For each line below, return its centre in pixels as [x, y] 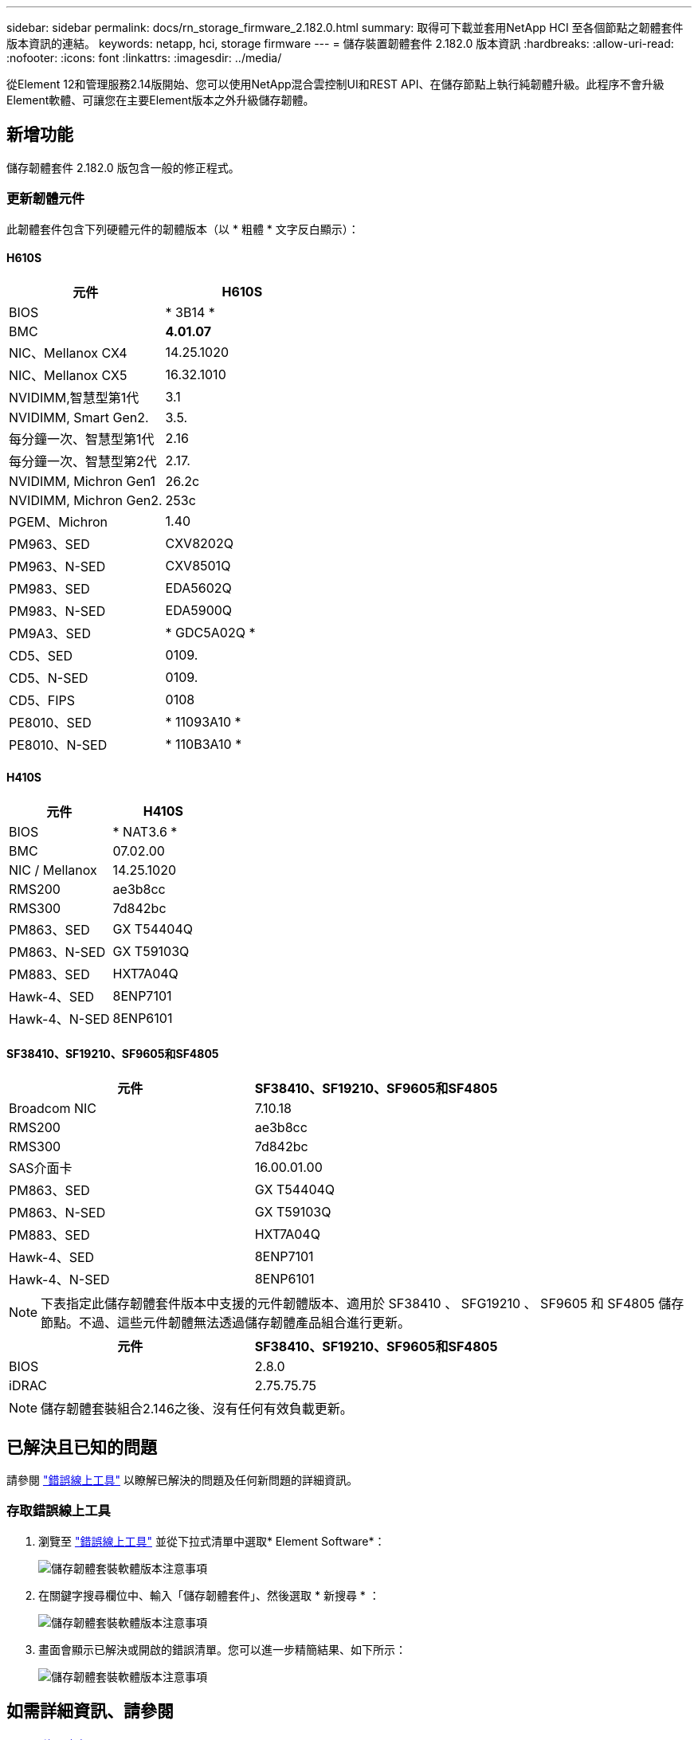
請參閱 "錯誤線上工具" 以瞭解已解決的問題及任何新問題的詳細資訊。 [182, 1480]
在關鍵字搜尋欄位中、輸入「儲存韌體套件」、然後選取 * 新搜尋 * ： [209, 1595]
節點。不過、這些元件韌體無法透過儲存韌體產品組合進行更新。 [226, 1323]
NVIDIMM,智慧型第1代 [74, 397]
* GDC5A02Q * [210, 632]
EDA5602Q [198, 588]
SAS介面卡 [41, 1168]
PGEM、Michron [58, 521]
